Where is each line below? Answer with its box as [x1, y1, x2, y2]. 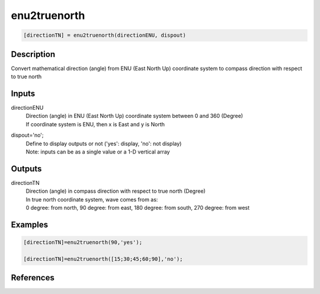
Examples [11, 219, 49, 229]
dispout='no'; [11, 132, 44, 139]
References [11, 273, 55, 283]
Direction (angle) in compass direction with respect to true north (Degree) [25, 187, 206, 195]
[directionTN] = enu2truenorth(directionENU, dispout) [23, 32, 186, 39]
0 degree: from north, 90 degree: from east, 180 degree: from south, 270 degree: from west [25, 204, 250, 211]
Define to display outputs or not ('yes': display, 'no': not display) [25, 140, 182, 147]
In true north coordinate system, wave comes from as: [25, 196, 158, 203]
